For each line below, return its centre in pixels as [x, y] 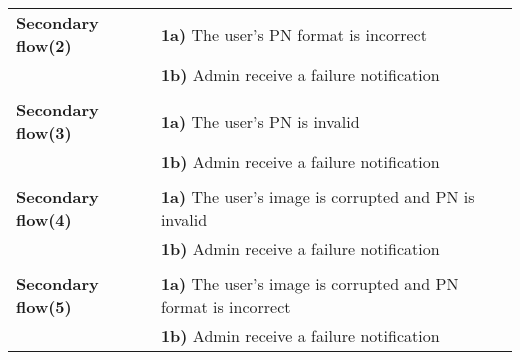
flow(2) [44, 45]
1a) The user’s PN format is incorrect [293, 34]
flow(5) [44, 306]
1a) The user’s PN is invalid [260, 121]
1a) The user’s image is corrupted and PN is [317, 196]
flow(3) [44, 132]
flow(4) [44, 219]
